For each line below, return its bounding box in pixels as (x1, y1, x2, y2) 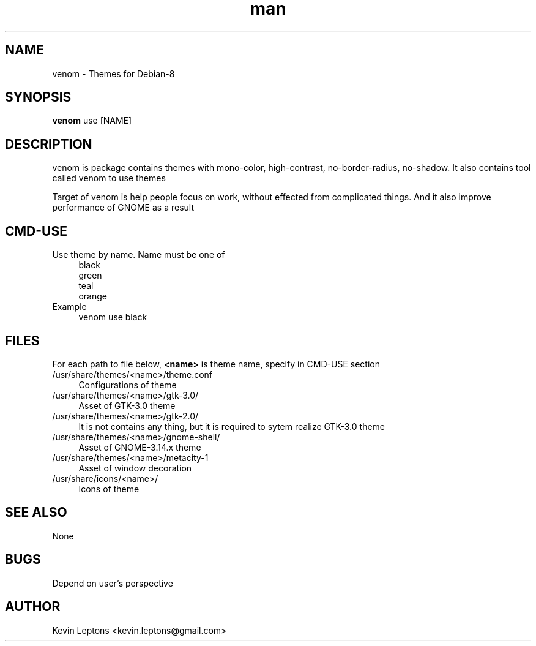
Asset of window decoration (78, 462, 192, 473)
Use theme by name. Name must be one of (52, 249, 225, 260)
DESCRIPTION (5, 136, 92, 152)
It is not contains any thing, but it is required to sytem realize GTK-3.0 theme (78, 421, 385, 432)
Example (52, 301, 87, 312)
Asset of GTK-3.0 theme (78, 400, 176, 411)
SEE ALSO (5, 505, 67, 520)
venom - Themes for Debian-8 (52, 68, 175, 79)
